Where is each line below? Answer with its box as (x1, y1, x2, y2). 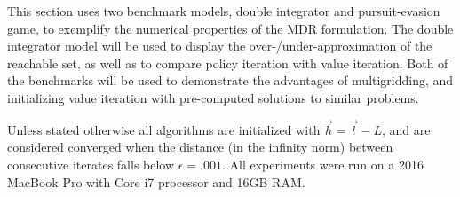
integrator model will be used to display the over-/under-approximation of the (7, 36, 432, 55)
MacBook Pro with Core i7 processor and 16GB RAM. (7, 172, 305, 191)
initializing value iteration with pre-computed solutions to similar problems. (7, 88, 419, 106)
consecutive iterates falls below (7, 154, 175, 173)
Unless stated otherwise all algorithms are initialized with (7, 120, 321, 138)
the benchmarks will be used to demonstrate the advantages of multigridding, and (7, 71, 454, 90)
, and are (382, 120, 431, 138)
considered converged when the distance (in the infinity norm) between (7, 138, 393, 156)
